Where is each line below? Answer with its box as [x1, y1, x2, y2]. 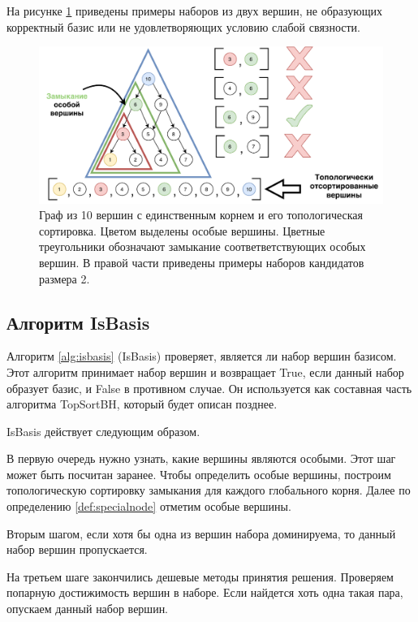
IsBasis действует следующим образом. [6, 422, 200, 439]
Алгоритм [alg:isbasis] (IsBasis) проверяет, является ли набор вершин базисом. [6, 348, 397, 365]
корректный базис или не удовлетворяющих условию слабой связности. [6, 18, 360, 35]
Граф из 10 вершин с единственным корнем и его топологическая [39, 206, 363, 223]
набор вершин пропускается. [6, 541, 148, 558]
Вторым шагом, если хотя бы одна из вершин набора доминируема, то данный [6, 525, 396, 542]
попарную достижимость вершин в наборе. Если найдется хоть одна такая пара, [6, 584, 403, 601]
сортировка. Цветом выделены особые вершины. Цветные [39, 222, 325, 239]
